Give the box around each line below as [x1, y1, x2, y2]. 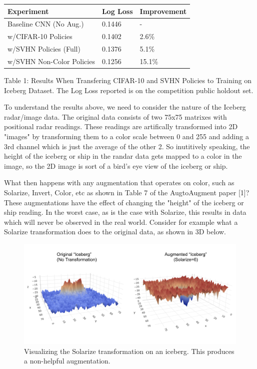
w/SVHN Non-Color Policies [7, 56, 95, 66]
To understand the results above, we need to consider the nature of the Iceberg [4, 102, 246, 112]
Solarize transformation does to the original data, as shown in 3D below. [4, 226, 226, 237]
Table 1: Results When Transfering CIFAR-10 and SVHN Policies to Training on [4, 75, 252, 85]
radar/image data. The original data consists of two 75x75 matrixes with [4, 111, 227, 122]
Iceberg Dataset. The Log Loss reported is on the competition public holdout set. [4, 85, 253, 95]
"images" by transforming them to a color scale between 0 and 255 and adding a [4, 131, 249, 141]
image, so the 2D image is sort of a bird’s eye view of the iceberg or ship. [4, 160, 228, 171]
